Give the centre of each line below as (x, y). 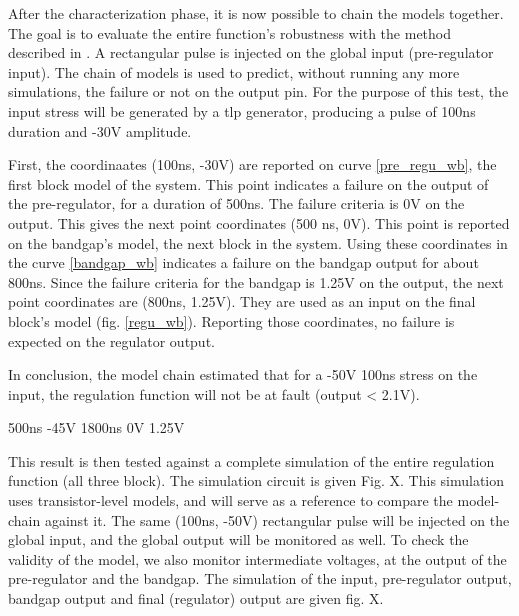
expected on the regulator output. (111, 340)
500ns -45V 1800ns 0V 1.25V (96, 427)
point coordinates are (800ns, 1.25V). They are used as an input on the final (242, 301)
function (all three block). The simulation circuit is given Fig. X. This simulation (256, 480)
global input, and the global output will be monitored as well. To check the (238, 539)
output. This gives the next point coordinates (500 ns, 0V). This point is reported (259, 222)
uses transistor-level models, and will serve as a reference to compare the (230, 500)
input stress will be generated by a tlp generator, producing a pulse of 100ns (242, 110)
